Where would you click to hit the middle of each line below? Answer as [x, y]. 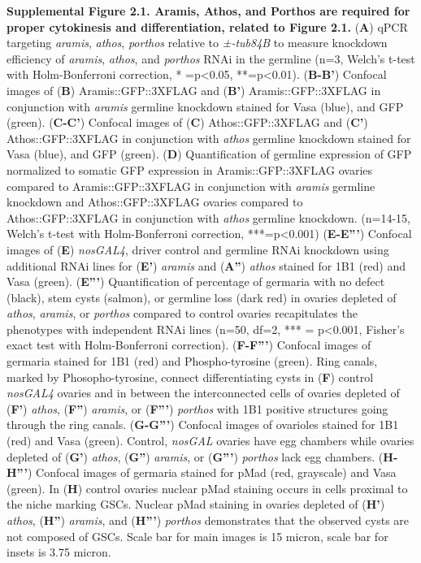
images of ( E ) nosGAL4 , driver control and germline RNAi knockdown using [198, 249]
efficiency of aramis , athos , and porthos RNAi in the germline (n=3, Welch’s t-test [211, 58]
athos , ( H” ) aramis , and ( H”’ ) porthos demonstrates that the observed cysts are [208, 520]
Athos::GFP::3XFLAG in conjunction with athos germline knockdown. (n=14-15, [208, 217]
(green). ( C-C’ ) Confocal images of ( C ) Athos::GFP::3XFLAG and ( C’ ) [187, 122]
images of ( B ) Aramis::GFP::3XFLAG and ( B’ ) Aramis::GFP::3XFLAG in [194, 90]
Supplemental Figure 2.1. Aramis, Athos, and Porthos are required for [208, 11]
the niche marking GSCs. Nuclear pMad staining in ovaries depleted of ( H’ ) [196, 504]
